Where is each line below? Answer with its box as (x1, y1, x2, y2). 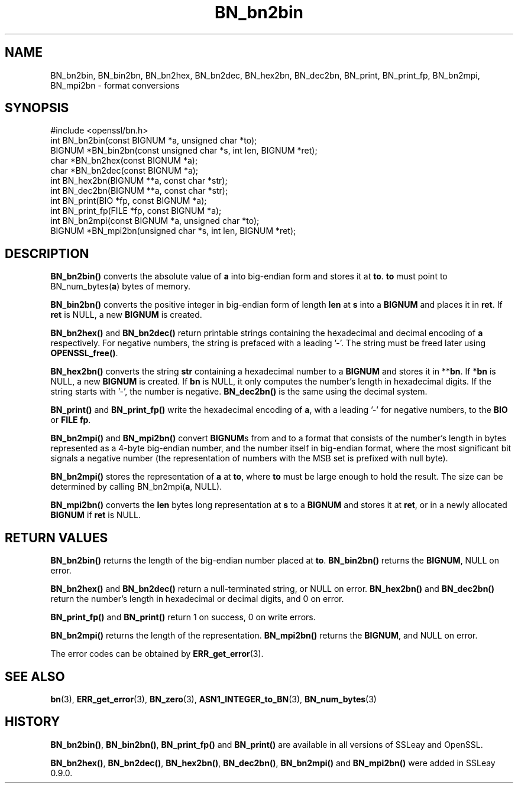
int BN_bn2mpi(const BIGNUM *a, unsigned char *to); (50, 216, 260, 226)
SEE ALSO (5, 669, 65, 684)
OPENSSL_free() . (50, 348, 118, 359)
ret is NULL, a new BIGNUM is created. (50, 310, 202, 320)
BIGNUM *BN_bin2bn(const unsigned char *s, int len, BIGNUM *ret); (50, 145, 318, 156)
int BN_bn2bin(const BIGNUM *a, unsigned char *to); (50, 135, 257, 146)
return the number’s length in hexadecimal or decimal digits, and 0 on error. (50, 594, 344, 604)
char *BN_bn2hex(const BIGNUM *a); (50, 155, 198, 166)
